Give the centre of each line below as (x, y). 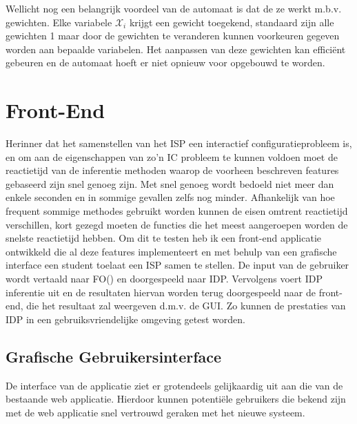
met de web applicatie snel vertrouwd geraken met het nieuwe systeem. (155, 412)
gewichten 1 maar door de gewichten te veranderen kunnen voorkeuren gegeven (173, 36)
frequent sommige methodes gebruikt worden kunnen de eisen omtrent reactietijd (177, 211)
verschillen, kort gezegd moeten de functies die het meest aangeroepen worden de (177, 224)
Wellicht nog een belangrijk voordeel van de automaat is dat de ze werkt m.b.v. (174, 8)
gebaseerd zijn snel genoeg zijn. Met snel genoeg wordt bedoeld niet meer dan (170, 183)
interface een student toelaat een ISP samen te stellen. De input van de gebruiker (177, 265)
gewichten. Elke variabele (59, 22)
